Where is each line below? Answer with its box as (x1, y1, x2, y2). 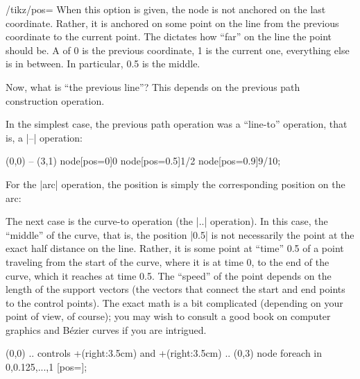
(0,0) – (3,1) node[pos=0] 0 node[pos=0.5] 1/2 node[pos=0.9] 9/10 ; (6, 153, 281, 168)
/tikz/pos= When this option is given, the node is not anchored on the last (6, 2, 326, 16)
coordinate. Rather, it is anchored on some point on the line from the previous (6, 15, 339, 30)
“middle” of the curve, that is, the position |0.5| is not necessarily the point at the (6, 227, 354, 242)
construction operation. (6, 93, 105, 108)
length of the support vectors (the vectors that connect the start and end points (6, 282, 345, 296)
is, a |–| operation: (6, 130, 83, 144)
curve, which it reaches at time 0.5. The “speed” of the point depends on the (6, 268, 332, 283)
